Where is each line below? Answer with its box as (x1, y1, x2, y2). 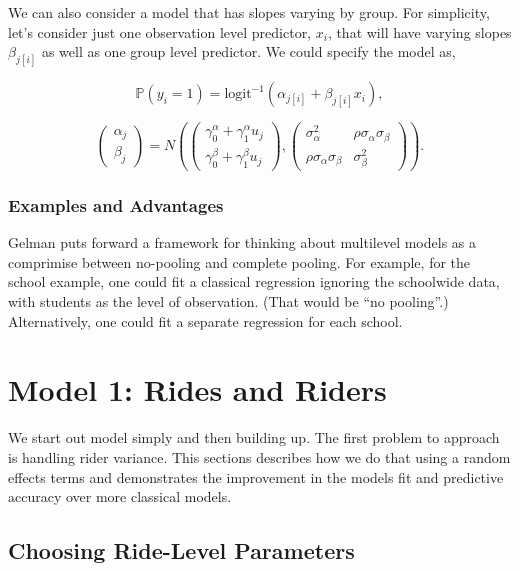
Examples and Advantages (8, 192, 224, 217)
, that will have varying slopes (327, 21, 512, 42)
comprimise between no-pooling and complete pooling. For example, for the (8, 251, 471, 272)
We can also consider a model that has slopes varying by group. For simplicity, (8, 2, 490, 22)
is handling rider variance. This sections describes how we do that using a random (8, 446, 511, 467)
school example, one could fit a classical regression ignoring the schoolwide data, (8, 271, 500, 292)
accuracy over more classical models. (8, 486, 232, 507)
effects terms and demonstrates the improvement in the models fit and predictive (8, 466, 504, 487)
